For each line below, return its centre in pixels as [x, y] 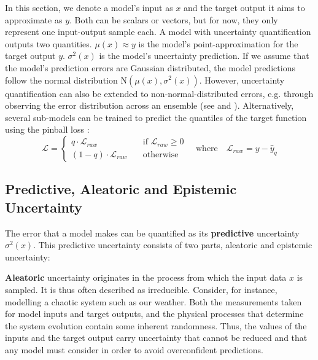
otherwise [161, 155]
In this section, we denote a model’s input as [89, 7]
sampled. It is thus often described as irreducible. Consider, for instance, [141, 289]
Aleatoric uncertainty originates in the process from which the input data [146, 277]
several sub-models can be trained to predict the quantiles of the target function [156, 117]
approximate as [34, 19]
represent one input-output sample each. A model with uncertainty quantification [158, 32]
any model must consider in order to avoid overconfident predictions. [134, 349]
